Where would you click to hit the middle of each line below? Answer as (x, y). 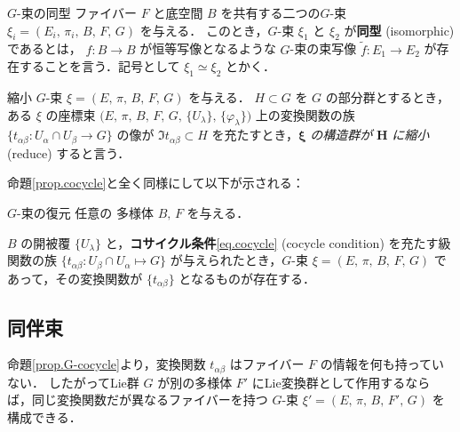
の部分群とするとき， (387, 97)
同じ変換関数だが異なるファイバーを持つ (150, 400)
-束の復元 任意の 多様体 (86, 213)
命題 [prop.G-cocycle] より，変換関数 (107, 364)
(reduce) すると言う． (69, 152)
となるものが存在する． (247, 278)
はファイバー (267, 364)
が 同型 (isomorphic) (399, 30)
